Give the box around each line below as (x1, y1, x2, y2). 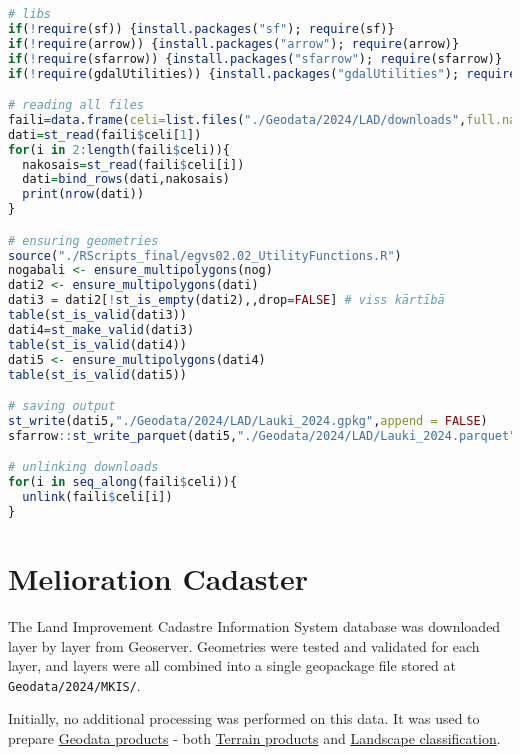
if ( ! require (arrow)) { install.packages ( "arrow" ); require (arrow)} (8, 36, 460, 51)
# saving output (8, 399, 116, 414)
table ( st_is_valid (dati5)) (8, 367, 187, 382)
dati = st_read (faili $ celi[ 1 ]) (8, 127, 202, 142)
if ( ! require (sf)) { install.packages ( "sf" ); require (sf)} (8, 21, 395, 36)
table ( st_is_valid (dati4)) (8, 337, 187, 352)
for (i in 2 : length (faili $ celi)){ (8, 142, 231, 157)
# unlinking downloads (8, 460, 159, 475)
